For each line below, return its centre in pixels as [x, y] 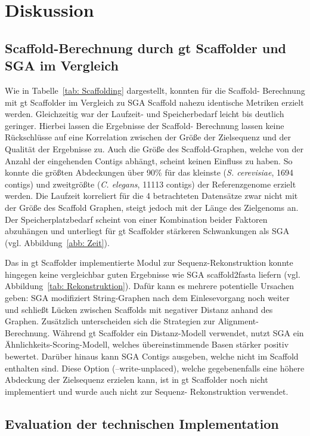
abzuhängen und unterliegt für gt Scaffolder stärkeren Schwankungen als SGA [147, 231]
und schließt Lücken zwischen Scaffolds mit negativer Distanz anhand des [139, 309]
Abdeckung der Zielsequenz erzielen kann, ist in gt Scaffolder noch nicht [137, 380]
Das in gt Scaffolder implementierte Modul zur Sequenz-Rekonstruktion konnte [149, 262]
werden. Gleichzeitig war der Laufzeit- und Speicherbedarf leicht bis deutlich [145, 114]
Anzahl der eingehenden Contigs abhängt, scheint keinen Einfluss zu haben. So [149, 160]
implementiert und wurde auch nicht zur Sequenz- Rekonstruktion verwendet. [147, 391]
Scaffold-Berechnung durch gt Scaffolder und [145, 47]
